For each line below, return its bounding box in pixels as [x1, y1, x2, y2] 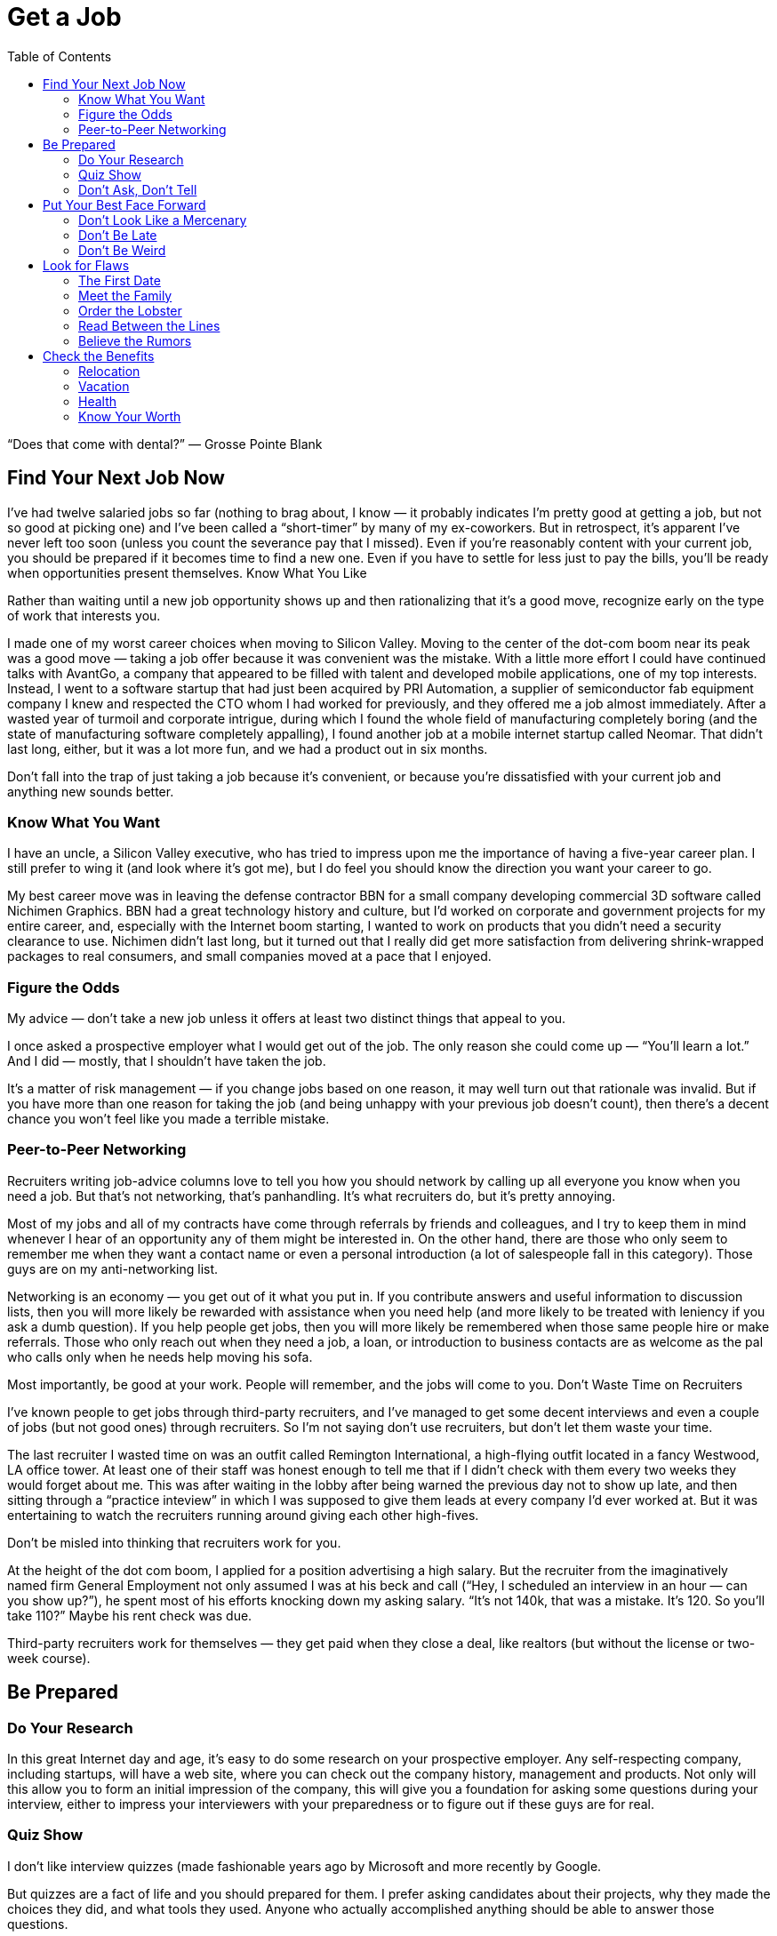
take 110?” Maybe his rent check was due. [7, 1607, 252, 1623]
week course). [7, 1650, 91, 1666]
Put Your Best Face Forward [43, 196, 206, 212]
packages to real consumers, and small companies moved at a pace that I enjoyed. [7, 948, 492, 964]
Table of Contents [7, 48, 112, 64]
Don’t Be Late [78, 227, 157, 243]
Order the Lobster [78, 302, 182, 318]
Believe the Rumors [78, 332, 192, 348]
